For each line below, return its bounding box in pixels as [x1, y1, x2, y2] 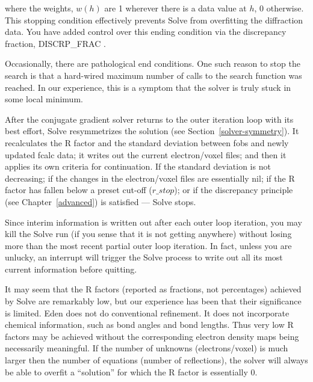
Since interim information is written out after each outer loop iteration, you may [5, 215, 302, 228]
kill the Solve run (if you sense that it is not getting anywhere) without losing [5, 227, 292, 240]
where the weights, [5, 2, 73, 14]
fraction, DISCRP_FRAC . [5, 37, 106, 49]
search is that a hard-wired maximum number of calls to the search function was [5, 69, 302, 81]
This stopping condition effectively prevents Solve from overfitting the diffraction [5, 13, 303, 26]
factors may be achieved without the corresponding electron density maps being [5, 330, 299, 342]
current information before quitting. [5, 262, 137, 275]
